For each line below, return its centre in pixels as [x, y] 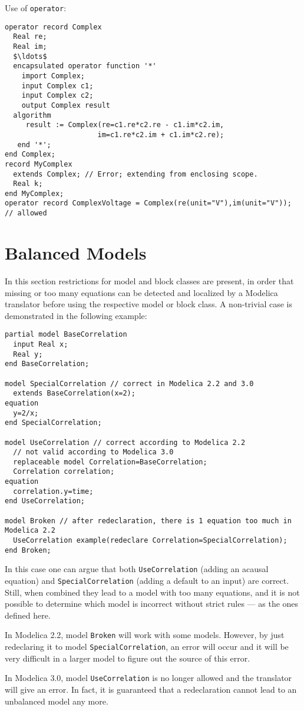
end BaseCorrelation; [47, 364]
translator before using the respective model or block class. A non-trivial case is [149, 304]
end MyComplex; [34, 193]
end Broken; [28, 550]
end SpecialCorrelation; [53, 423]
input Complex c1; [57, 86]
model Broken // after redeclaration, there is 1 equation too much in [148, 521]
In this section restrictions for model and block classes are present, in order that [149, 280]
